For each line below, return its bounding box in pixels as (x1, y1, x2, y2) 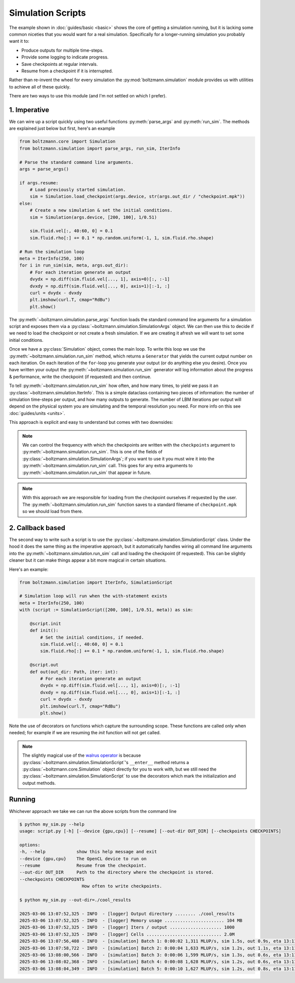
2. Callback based (9, 524, 65, 532)
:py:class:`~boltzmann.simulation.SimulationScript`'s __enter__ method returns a (22, 759, 189, 765)
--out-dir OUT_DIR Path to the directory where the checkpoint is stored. (19, 869, 214, 875)
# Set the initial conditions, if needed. (40, 634, 145, 640)
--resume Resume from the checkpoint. (19, 863, 147, 868)
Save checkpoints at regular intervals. (21, 61, 98, 67)
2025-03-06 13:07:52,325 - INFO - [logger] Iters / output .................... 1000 (19, 924, 235, 930)
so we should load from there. (22, 508, 83, 514)
